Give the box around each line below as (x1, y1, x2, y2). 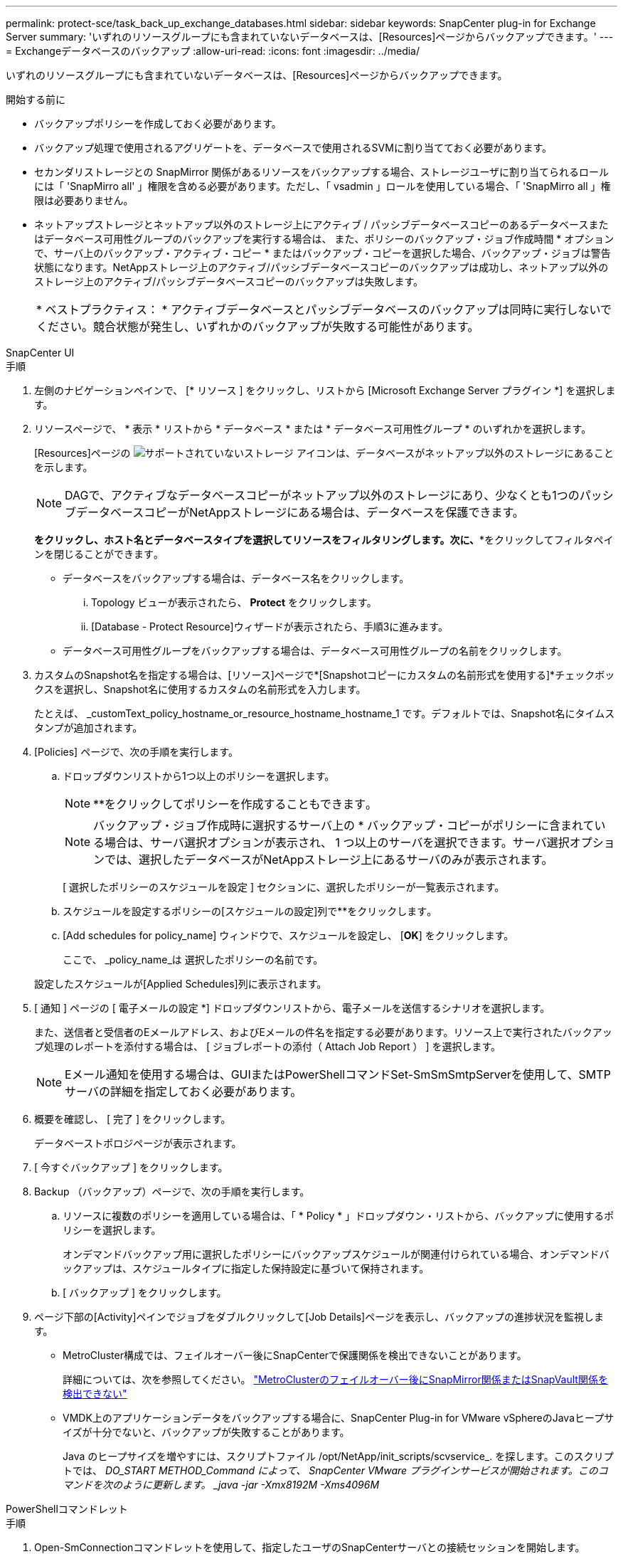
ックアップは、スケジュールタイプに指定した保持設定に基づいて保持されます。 (63, 1262, 430, 1274)
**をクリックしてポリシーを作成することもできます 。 (93, 797, 377, 811)
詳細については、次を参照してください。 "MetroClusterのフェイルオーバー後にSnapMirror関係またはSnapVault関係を (63, 1373, 608, 1385)
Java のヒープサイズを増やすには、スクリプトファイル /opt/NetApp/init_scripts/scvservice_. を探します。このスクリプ (63, 1450, 614, 1462)
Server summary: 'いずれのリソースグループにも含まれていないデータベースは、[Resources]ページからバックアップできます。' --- (6, 31, 614, 43)
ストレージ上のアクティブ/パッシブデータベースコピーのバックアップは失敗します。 (34, 275, 424, 287)
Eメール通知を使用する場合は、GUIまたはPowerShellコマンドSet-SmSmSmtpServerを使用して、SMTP (65, 1067, 611, 1082)
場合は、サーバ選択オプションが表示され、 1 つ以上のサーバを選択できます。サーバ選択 (105, 835, 570, 850)
